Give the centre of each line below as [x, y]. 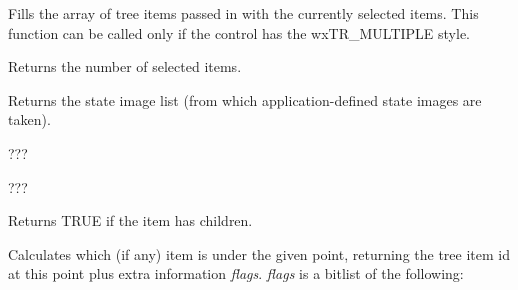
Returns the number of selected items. [125, 66]
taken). [29, 119]
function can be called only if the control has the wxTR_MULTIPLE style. [239, 32]
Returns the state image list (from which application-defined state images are [245, 99]
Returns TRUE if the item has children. [130, 220]
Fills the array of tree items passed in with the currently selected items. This [243, 13]
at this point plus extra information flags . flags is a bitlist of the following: [236, 273]
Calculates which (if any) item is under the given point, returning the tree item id [259, 253]
